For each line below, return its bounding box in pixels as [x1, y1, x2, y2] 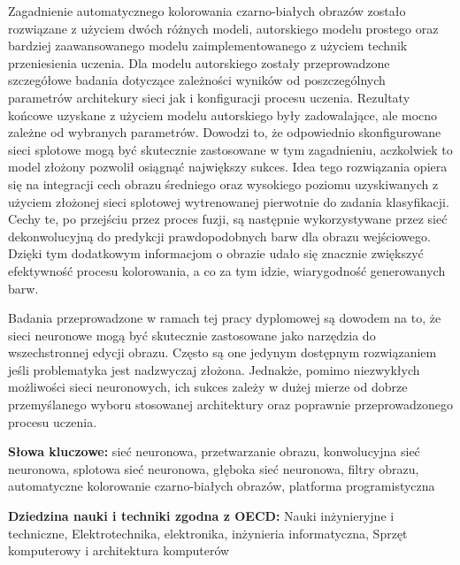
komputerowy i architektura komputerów [8, 541, 230, 560]
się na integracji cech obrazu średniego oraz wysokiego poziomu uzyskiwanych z [8, 174, 439, 193]
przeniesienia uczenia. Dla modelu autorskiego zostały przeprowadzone [8, 53, 390, 72]
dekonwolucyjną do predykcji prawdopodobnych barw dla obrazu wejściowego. [8, 226, 431, 245]
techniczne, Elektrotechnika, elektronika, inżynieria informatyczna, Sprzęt [8, 523, 408, 542]
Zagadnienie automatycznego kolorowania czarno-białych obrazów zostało [8, 2, 406, 19]
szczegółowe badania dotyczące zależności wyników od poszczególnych [8, 71, 386, 89]
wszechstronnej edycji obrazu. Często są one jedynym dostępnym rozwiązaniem [8, 343, 437, 362]
